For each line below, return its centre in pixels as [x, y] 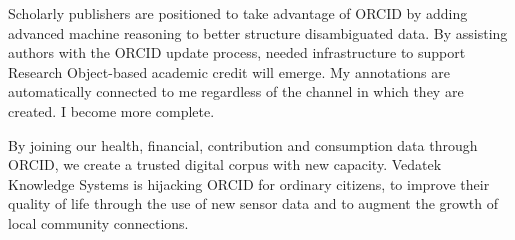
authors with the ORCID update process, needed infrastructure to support [237, 52]
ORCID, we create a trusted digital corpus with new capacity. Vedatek [225, 164]
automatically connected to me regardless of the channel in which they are [236, 91]
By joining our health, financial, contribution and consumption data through [243, 144]
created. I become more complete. [111, 110]
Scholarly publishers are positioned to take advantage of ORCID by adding [238, 13]
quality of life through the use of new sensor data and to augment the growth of [253, 203]
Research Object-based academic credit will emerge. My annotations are [229, 71]
